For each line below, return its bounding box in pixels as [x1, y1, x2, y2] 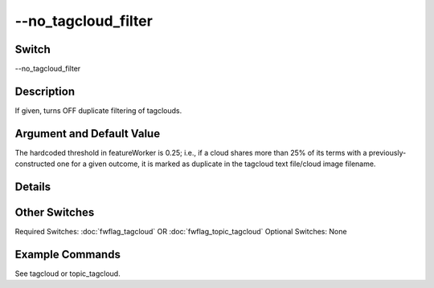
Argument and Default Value [14, 127, 161, 140]
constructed [14, 159, 55, 168]
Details [14, 181, 51, 194]
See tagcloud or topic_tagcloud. [14, 269, 121, 278]
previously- [368, 148, 407, 157]
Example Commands [14, 248, 121, 261]
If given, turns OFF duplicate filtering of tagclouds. [14, 105, 182, 116]
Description [14, 84, 76, 98]
